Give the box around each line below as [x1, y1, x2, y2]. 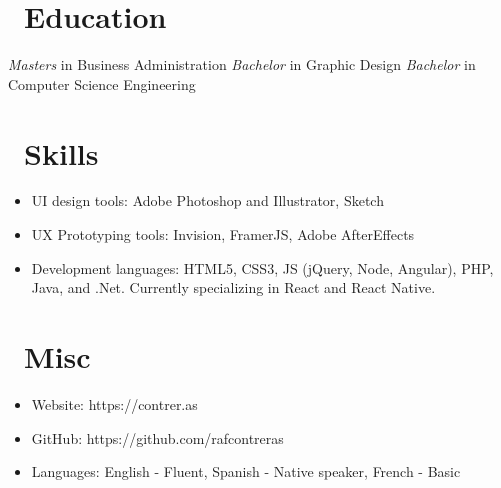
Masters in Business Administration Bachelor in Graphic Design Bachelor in [8, 54, 476, 75]
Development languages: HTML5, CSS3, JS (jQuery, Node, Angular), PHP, [31, 257, 494, 278]
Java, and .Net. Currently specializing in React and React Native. [31, 277, 436, 298]
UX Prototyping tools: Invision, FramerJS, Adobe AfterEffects [31, 224, 415, 245]
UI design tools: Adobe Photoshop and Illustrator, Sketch [31, 190, 384, 211]
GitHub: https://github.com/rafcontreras [31, 427, 284, 448]
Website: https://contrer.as [31, 393, 198, 414]
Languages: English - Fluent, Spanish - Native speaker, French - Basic [31, 461, 461, 482]
